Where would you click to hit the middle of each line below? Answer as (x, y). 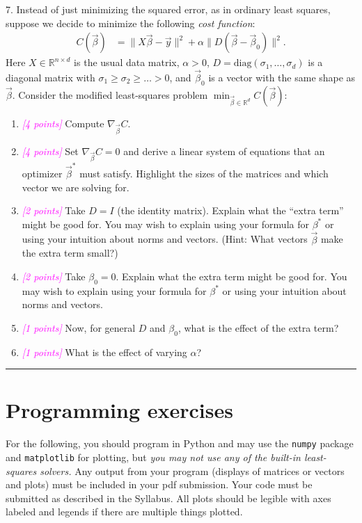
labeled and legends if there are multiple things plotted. (124, 512)
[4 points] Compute (63, 123)
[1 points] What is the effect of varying (104, 352)
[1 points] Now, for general (79, 327)
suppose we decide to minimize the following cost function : (131, 23)
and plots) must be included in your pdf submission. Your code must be (159, 484)
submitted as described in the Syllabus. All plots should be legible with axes (168, 498)
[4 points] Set (50, 151)
